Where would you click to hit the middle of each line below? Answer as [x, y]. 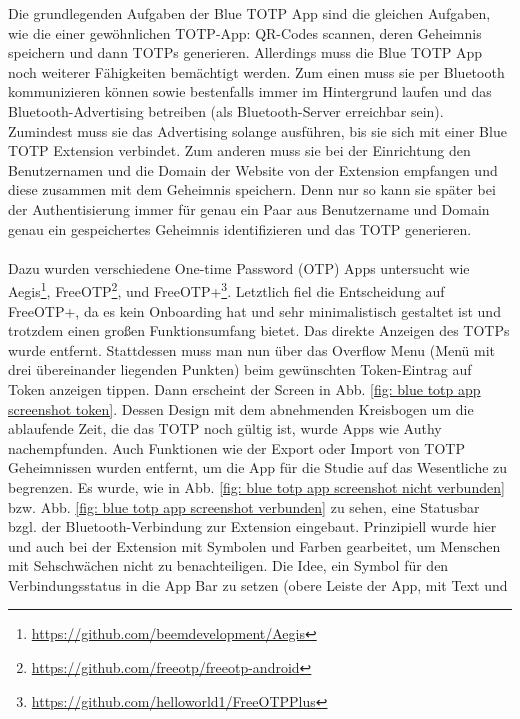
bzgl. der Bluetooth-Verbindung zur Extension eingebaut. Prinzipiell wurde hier [252, 526]
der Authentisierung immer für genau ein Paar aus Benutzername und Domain [249, 208]
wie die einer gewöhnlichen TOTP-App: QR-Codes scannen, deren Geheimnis [245, 32]
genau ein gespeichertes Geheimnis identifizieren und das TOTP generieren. [240, 228]
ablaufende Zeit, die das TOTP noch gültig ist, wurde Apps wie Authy [225, 428]
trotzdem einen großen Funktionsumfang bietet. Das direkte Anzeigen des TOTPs [259, 330]
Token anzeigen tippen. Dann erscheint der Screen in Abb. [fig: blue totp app [244, 388]
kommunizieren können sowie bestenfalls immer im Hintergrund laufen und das [250, 91]
